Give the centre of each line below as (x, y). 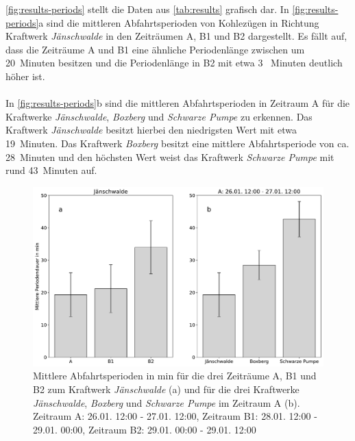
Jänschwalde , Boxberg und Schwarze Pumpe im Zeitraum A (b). (167, 402)
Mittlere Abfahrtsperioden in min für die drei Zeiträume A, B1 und (175, 376)
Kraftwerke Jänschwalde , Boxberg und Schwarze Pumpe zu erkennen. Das (159, 116)
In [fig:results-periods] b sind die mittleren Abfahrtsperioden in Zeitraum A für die (178, 103)
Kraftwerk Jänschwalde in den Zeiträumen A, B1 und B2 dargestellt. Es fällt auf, (176, 36)
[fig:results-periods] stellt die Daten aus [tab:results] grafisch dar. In (147, 9)
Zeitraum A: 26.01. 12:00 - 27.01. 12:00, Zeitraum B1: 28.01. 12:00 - (175, 416)
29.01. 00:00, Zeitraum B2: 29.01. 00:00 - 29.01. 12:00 (145, 429)
